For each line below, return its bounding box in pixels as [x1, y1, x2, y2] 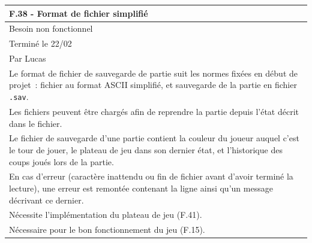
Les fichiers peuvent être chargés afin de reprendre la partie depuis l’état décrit [9, 105, 299, 117]
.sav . [9, 90, 29, 103]
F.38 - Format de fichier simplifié [9, 7, 148, 19]
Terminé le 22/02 [9, 37, 72, 50]
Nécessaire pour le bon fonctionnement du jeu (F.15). [9, 223, 205, 236]
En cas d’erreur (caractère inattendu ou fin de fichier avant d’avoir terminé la [9, 170, 293, 183]
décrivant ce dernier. [9, 193, 84, 206]
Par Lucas [9, 52, 46, 65]
